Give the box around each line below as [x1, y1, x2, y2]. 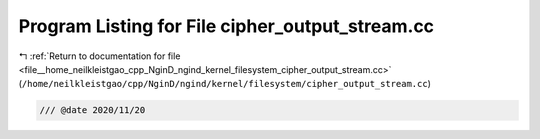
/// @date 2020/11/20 [39, 105, 146, 116]
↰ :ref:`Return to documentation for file [18, 50, 181, 62]
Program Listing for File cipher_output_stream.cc [18, 15, 435, 37]
